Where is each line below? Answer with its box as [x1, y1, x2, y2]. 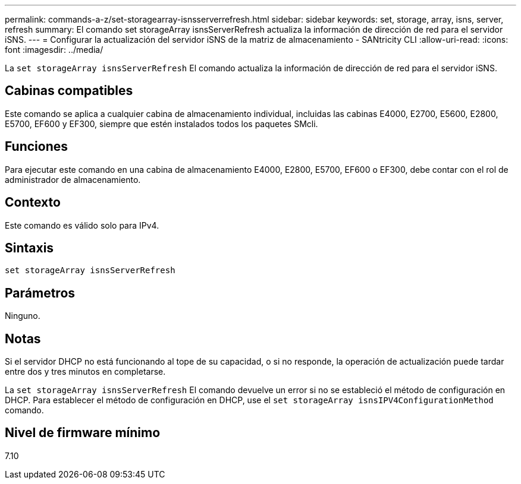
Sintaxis [5, 240, 54, 255]
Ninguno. [5, 311, 40, 321]
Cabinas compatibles [5, 83, 133, 99]
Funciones [5, 139, 68, 154]
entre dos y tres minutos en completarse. [5, 366, 166, 377]
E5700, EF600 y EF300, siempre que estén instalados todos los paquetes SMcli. [5, 118, 318, 129]
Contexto [5, 195, 61, 210]
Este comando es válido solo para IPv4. [5, 220, 159, 230]
